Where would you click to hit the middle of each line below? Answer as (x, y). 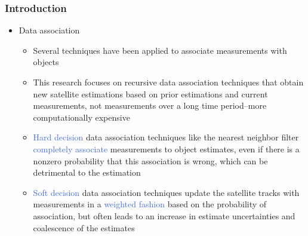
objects (46, 62)
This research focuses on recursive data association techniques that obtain (168, 82)
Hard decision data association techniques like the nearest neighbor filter (166, 137)
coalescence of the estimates (84, 227)
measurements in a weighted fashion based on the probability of (150, 204)
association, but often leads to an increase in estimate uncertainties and (164, 215)
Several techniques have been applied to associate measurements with (160, 50)
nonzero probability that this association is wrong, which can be (150, 160)
